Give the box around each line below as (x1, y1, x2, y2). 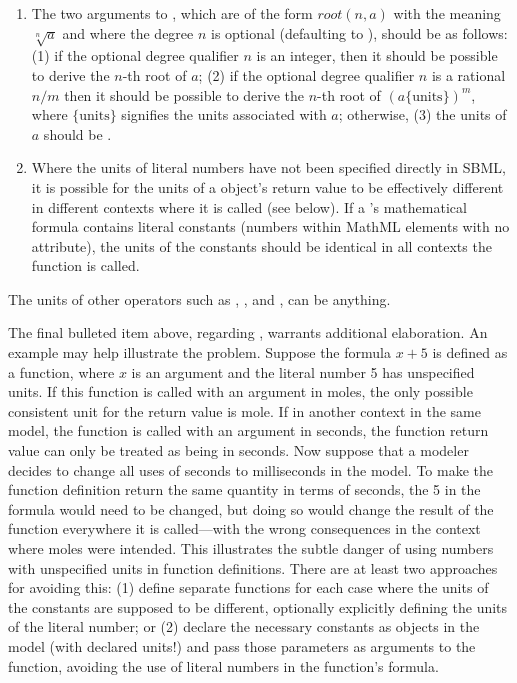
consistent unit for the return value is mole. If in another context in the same (8, 400, 481, 421)
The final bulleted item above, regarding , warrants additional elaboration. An (8, 322, 488, 343)
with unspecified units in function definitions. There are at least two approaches (8, 557, 498, 578)
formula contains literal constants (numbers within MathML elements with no (31, 216, 510, 237)
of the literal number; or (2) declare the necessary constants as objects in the (8, 616, 480, 637)
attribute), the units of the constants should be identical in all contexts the (31, 235, 492, 256)
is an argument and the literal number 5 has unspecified (131, 361, 475, 382)
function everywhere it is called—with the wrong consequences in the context (8, 518, 481, 539)
